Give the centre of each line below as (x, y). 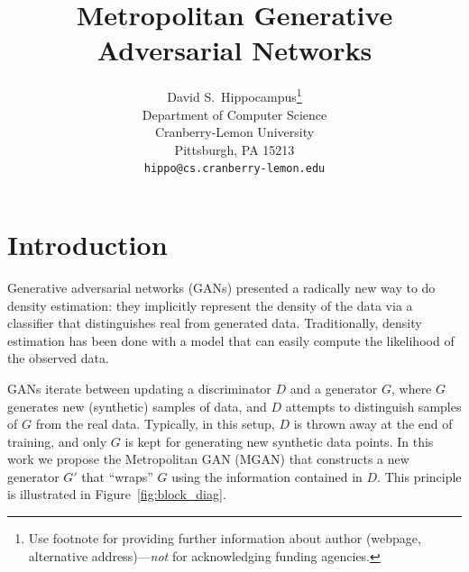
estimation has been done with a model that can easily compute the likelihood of (231, 340)
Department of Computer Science (234, 114)
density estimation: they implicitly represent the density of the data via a (210, 305)
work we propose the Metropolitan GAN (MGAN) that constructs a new (208, 459)
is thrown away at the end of (373, 424)
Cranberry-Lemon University (234, 132)
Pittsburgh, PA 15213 (234, 149)
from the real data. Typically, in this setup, (155, 424)
